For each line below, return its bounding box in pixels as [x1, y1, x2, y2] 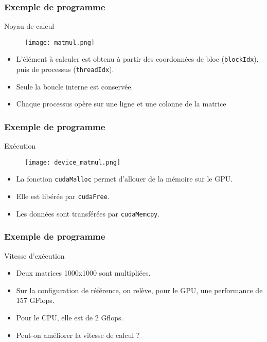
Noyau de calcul [4, 21, 55, 31]
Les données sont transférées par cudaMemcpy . [16, 208, 160, 219]
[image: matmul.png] [25, 39, 95, 46]
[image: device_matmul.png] [25, 158, 121, 166]
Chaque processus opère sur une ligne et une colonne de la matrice [16, 98, 226, 109]
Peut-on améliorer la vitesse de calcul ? [16, 329, 140, 340]
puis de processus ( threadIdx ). [16, 64, 114, 75]
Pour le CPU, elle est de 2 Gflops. [16, 312, 123, 322]
